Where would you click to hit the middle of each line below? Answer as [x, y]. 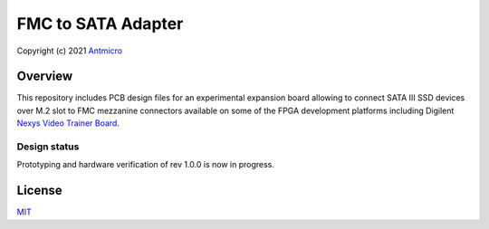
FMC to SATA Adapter [100, 24]
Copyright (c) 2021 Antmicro [69, 51]
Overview [45, 76]
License [39, 191]
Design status [48, 147]
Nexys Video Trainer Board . [68, 123]
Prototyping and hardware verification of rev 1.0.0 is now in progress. [146, 165]
